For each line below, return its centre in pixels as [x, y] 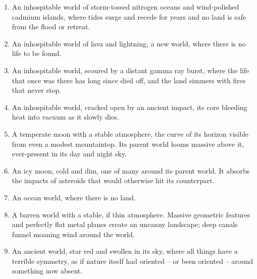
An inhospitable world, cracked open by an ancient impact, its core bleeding [130, 107]
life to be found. [37, 53]
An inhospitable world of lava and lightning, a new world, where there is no [129, 43]
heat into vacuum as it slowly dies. [65, 117]
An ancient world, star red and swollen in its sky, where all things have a [125, 251]
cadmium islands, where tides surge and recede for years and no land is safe [129, 16]
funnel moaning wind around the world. [73, 234]
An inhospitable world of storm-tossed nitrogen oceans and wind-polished [125, 7]
